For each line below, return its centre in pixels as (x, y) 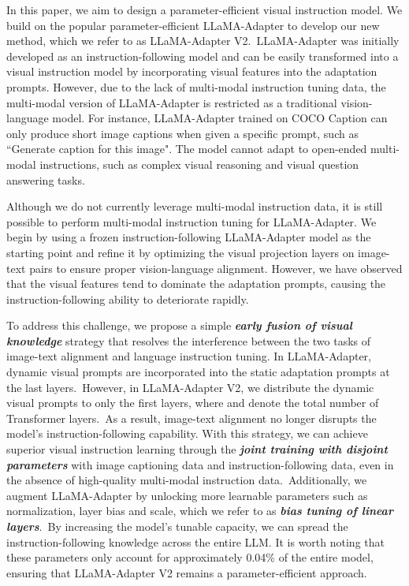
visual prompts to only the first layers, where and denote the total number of (193, 403)
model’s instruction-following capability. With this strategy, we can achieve (187, 433)
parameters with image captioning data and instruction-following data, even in (200, 464)
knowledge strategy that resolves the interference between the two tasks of (189, 340)
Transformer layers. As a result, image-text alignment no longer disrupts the (191, 418)
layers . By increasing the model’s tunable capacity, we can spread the (177, 526)
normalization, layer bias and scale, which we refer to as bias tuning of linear (200, 511)
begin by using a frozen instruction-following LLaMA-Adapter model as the (189, 237)
